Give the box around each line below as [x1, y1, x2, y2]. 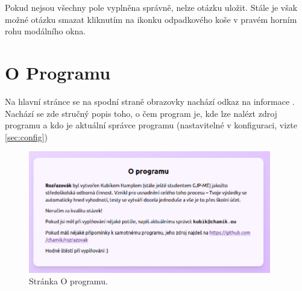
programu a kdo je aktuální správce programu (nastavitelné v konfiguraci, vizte [5, 119, 297, 131]
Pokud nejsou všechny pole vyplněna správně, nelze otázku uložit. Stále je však [5, 1, 298, 13]
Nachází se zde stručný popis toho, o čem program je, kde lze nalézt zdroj [5, 107, 277, 119]
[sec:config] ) [5, 130, 48, 143]
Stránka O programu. [29, 275, 108, 287]
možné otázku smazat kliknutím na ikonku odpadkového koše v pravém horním [5, 13, 297, 25]
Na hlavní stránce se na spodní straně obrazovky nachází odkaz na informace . [5, 95, 295, 107]
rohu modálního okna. [5, 25, 86, 37]
